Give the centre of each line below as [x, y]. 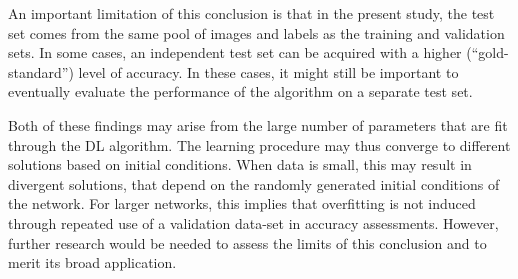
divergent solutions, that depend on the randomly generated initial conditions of [254, 183]
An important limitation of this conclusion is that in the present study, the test [251, 13]
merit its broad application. [92, 262]
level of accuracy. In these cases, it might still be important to [268, 71]
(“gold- [487, 52]
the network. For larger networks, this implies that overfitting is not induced [242, 203]
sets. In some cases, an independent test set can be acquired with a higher [235, 52]
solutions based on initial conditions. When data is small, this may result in [240, 164]
